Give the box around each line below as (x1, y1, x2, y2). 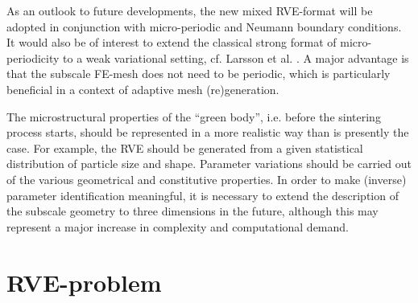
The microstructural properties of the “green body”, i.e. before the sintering (6, 108, 381, 125)
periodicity (6, 49, 60, 66)
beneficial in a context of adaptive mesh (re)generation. (6, 80, 279, 97)
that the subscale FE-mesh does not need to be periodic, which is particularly (6, 65, 391, 82)
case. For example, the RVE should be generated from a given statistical (6, 139, 363, 156)
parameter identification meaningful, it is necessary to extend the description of (6, 186, 399, 203)
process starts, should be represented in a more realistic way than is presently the (6, 124, 409, 141)
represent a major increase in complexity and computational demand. (6, 218, 349, 235)
